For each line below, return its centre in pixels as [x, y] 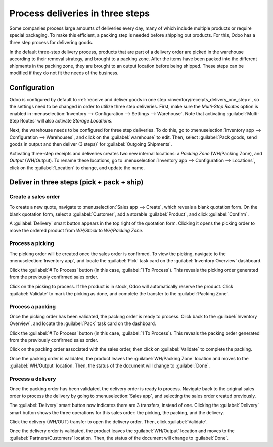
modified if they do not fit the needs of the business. [64, 73]
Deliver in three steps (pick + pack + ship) [76, 182]
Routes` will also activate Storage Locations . [66, 120]
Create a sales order [35, 197]
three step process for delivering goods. [51, 43]
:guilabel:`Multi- [243, 113]
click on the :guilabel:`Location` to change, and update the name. [77, 168]
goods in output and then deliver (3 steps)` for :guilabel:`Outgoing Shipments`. [91, 144]
